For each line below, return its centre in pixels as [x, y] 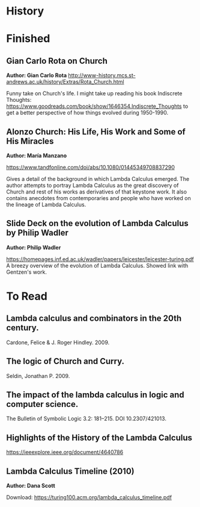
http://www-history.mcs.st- [102, 75]
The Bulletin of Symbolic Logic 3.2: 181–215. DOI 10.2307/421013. [86, 419]
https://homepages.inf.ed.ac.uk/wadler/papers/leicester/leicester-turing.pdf [100, 259]
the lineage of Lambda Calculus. [46, 204]
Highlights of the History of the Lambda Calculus [99, 437]
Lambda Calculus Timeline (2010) [70, 471]
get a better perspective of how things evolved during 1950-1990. [87, 113]
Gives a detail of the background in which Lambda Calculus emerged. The [98, 179]
